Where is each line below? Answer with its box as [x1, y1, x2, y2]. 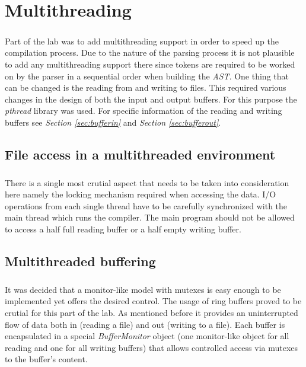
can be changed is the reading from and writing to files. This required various [5, 81, 286, 94]
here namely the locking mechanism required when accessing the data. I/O [5, 188, 276, 200]
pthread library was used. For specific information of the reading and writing [5, 104, 282, 117]
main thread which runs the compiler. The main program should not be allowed [5, 211, 295, 224]
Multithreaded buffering [5, 252, 156, 270]
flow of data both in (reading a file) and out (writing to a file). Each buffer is [5, 318, 285, 330]
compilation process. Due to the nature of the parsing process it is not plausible [5, 46, 295, 59]
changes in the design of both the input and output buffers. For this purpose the [5, 92, 297, 105]
